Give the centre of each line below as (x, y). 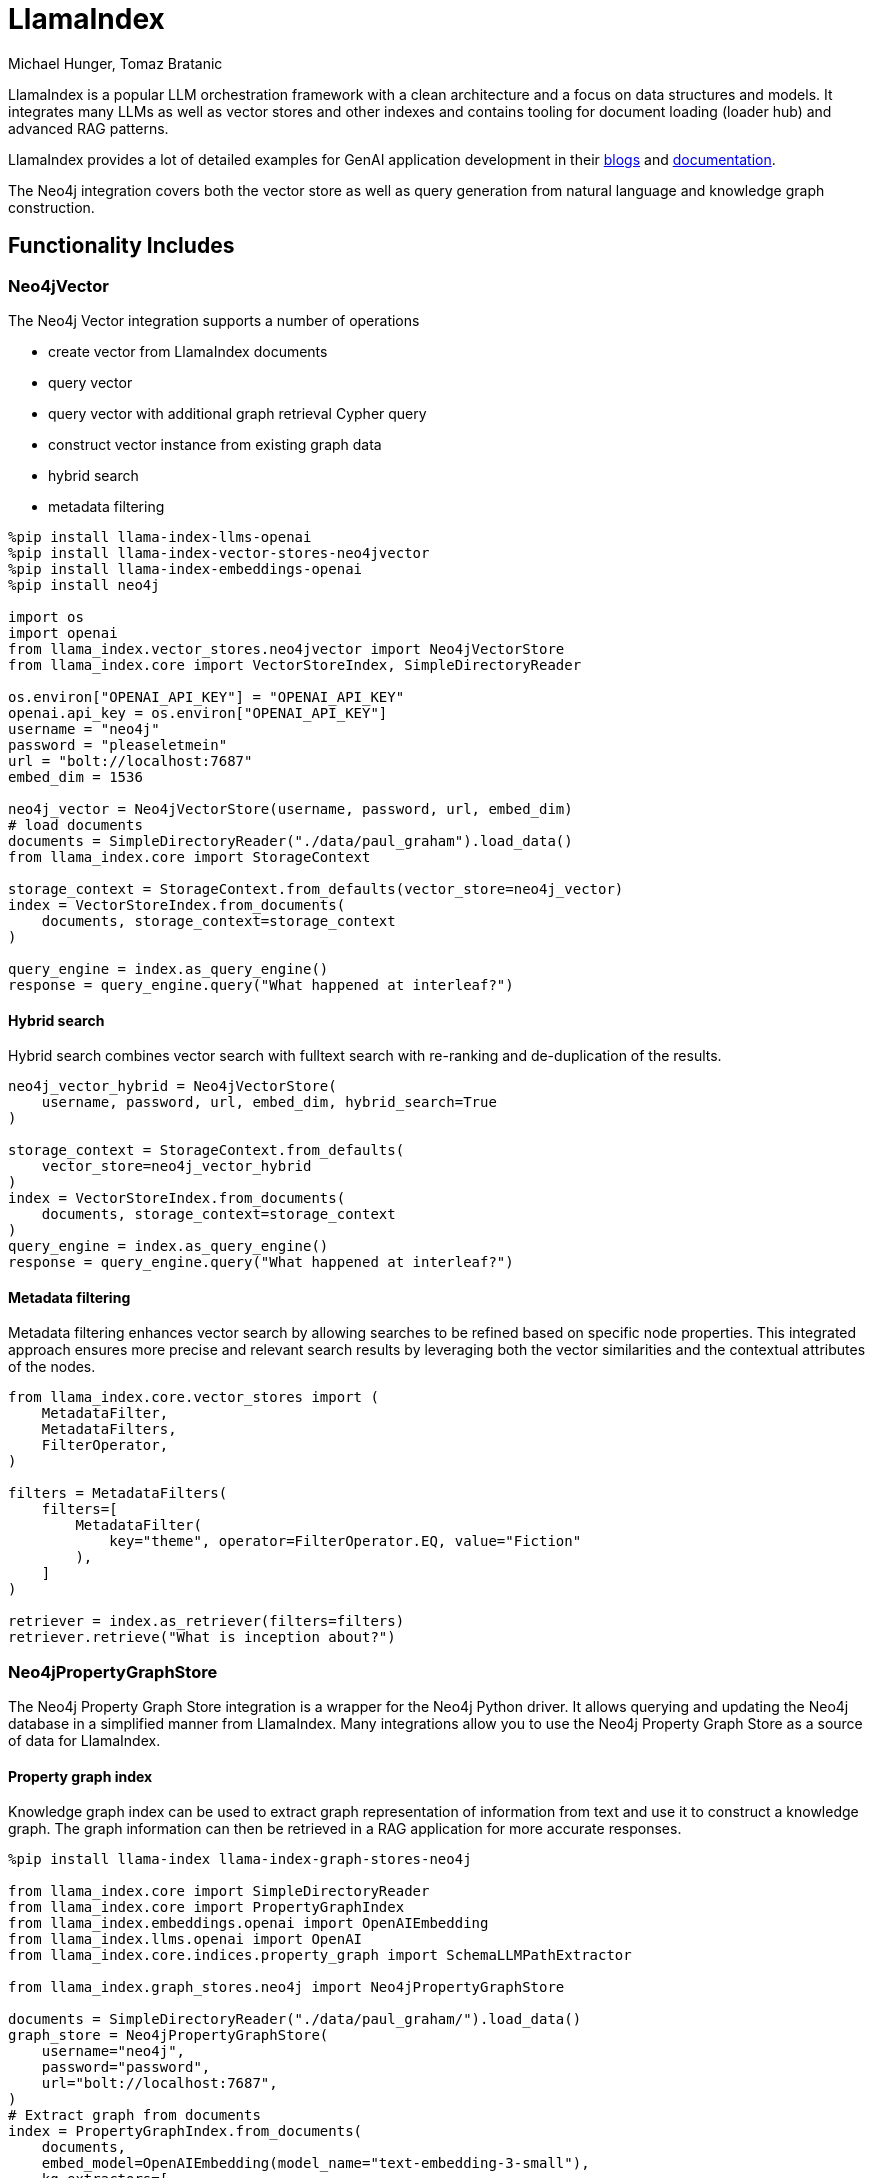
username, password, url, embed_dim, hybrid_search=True (269, 1102)
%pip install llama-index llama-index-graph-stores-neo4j (240, 1859)
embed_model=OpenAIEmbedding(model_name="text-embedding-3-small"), (315, 2163)
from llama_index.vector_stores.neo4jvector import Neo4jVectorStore (286, 648)
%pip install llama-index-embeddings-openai (185, 568)
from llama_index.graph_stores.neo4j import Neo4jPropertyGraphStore (286, 1987)
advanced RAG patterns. (88, 128)
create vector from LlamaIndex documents (188, 351)
